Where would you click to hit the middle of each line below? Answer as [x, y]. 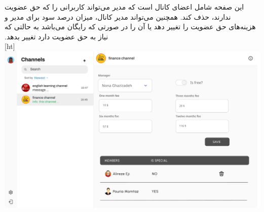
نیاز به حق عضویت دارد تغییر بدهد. [56, 36]
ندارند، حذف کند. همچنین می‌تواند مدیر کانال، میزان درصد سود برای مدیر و [118, 16]
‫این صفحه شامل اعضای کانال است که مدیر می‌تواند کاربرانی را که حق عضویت [124, 7]
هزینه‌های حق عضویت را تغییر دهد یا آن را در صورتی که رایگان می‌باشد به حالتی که [130, 26]
